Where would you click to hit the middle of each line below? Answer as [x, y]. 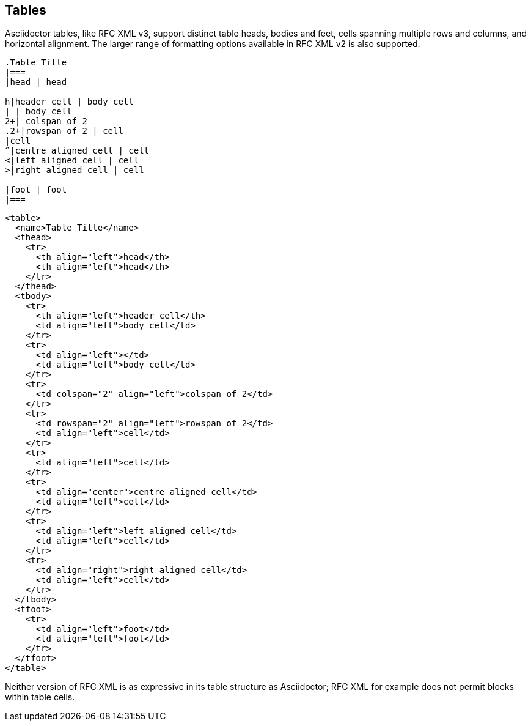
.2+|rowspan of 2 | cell [64, 131]
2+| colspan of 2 [46, 121]
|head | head [36, 82]
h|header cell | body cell [69, 102]
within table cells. [40, 697]
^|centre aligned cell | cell [77, 151]
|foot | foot [36, 190]
